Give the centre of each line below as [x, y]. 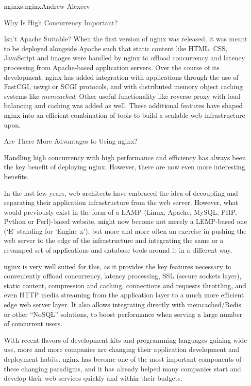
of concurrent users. [33, 323]
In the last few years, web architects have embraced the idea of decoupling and [121, 193]
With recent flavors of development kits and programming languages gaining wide [125, 340]
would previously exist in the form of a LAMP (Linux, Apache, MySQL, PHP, [120, 211]
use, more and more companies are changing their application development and [122, 349]
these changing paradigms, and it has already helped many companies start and [123, 368]
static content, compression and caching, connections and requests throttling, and [125, 285]
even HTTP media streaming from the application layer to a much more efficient [124, 295]
